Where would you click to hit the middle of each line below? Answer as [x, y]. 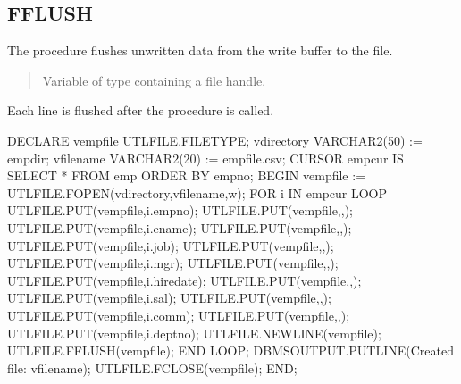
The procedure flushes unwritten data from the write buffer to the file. [200, 50]
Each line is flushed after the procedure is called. [141, 110]
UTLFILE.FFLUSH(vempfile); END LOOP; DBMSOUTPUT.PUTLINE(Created [231, 351]
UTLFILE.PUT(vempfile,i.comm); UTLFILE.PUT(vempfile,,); [179, 315]
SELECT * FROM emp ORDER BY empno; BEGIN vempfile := [187, 175]
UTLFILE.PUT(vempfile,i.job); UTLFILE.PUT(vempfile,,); [171, 245]
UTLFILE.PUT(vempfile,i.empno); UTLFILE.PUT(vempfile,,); [180, 210]
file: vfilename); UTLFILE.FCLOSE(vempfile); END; [152, 367]
